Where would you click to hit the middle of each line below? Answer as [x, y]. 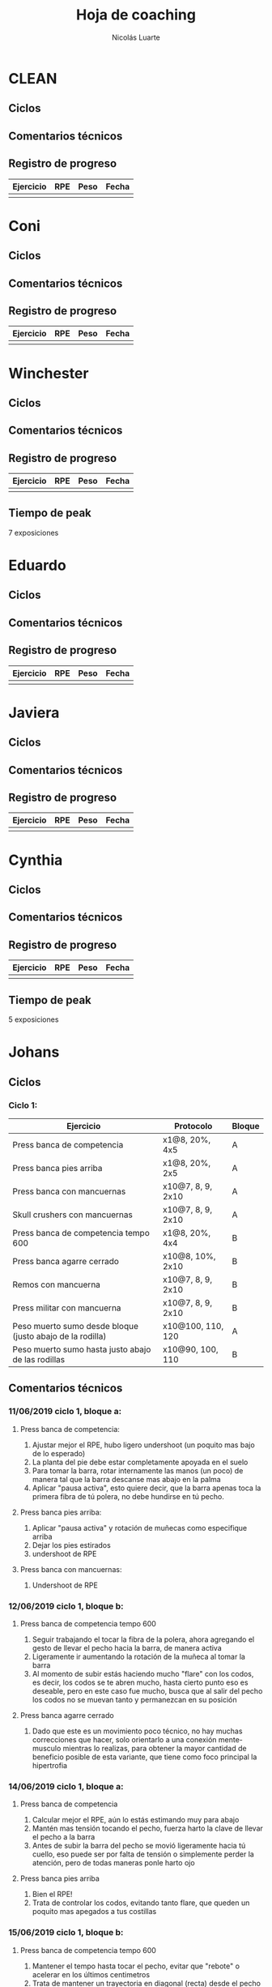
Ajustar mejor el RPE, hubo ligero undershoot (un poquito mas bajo [143, 1445]
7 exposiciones [34, 532]
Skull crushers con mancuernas [73, 1215]
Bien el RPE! [52, 1895]
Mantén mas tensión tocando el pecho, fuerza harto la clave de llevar [147, 1828]
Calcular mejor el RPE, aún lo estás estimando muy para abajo [136, 1820]
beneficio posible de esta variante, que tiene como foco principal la [144, 1757]
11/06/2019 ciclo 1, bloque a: [65, 1412]
